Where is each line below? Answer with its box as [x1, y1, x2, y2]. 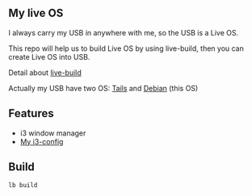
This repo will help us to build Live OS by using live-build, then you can [8, 44, 245, 53]
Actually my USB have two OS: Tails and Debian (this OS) [8, 83, 199, 93]
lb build [8, 181, 38, 190]
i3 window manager [19, 128, 86, 138]
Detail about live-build [8, 68, 82, 77]
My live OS [8, 6, 64, 20]
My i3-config [19, 136, 64, 146]
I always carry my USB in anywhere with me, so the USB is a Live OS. [8, 27, 239, 37]
